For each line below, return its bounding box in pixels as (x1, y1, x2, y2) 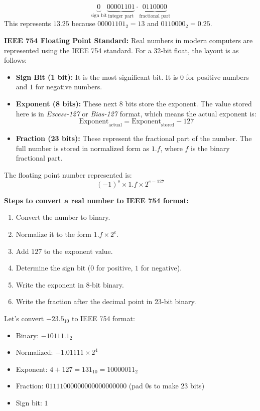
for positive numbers (186, 71, 249, 82)
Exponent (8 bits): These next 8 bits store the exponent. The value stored (16, 98, 252, 108)
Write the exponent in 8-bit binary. (16, 279, 124, 290)
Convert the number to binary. (16, 212, 110, 222)
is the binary (191, 143, 230, 153)
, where (160, 143, 183, 153)
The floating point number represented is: (4, 169, 132, 180)
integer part (108, 13, 134, 19)
